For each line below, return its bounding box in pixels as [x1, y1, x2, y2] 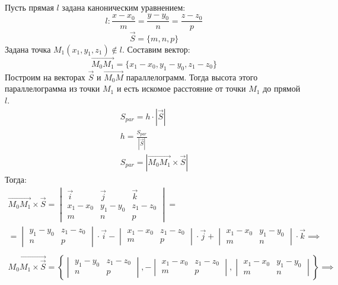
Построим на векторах [5, 70, 85, 83]
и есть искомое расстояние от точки [116, 82, 246, 95]
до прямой [263, 82, 301, 95]
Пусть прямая [5, 1, 54, 13]
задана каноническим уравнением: [62, 1, 186, 13]
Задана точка [5, 43, 51, 55]
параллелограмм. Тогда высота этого [126, 70, 258, 83]
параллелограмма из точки [5, 82, 100, 95]
